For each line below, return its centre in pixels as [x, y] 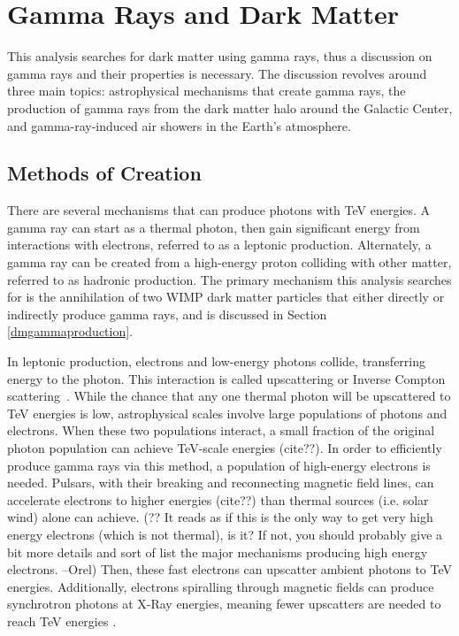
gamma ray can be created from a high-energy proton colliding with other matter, [229, 262]
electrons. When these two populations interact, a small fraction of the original [221, 430]
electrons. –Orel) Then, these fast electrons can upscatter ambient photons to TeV [230, 569]
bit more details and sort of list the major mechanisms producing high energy [218, 552]
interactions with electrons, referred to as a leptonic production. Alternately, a [219, 245]
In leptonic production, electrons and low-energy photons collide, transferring [217, 361]
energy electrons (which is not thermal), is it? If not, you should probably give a [225, 534]
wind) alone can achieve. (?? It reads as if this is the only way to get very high [220, 517]
